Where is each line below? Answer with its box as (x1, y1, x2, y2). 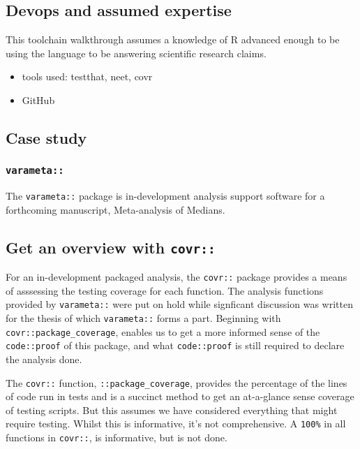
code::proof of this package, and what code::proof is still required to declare (6, 338, 345, 353)
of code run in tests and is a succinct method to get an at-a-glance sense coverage (6, 389, 354, 404)
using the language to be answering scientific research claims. (6, 45, 267, 60)
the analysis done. (6, 352, 82, 367)
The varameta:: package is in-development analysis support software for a (6, 189, 325, 203)
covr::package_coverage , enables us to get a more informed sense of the (6, 324, 320, 339)
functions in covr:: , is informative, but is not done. (6, 430, 227, 445)
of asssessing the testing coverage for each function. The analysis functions (6, 283, 324, 297)
